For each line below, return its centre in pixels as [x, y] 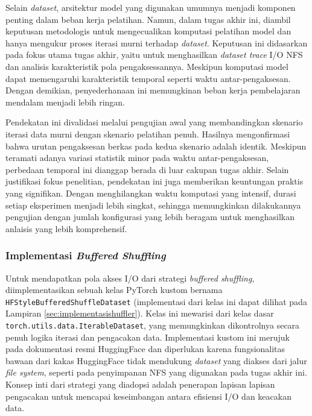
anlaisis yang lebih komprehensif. [66, 228]
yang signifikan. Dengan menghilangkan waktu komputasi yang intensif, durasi [151, 193]
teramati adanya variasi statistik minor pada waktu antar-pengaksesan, [137, 158]
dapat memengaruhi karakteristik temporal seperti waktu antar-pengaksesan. [148, 78]
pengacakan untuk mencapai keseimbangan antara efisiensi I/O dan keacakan [148, 396]
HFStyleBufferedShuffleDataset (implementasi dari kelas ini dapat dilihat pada [156, 301]
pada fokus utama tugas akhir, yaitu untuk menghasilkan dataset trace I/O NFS [154, 55]
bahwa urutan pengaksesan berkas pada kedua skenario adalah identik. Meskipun [156, 146]
